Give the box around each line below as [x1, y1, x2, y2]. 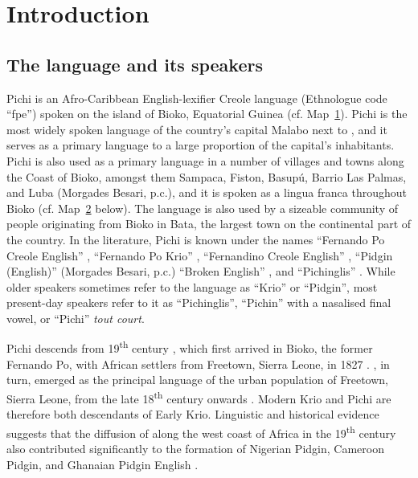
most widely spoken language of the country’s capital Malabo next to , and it [6, 121, 387, 137]
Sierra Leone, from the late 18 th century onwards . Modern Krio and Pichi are [6, 387, 391, 407]
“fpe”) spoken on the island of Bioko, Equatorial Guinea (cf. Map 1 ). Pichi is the [6, 105, 408, 122]
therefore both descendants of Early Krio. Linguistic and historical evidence [6, 406, 379, 423]
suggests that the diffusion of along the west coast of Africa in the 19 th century [6, 422, 396, 441]
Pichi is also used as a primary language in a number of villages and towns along [6, 152, 404, 169]
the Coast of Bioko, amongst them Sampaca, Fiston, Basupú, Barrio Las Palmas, [6, 168, 407, 185]
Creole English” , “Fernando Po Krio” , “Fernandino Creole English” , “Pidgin [6, 247, 393, 264]
